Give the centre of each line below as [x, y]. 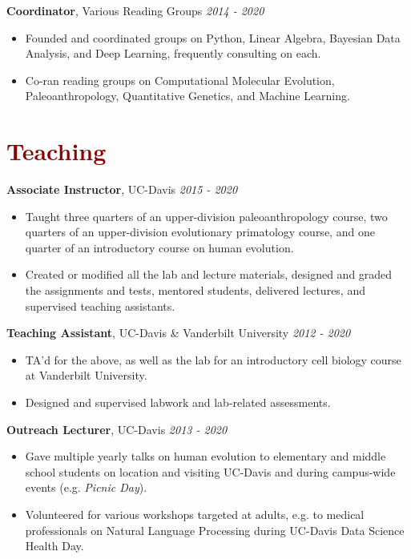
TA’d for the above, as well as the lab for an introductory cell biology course [213, 359]
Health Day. [54, 546]
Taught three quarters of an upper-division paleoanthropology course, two [206, 216]
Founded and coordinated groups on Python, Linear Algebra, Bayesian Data [213, 37]
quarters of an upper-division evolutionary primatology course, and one [200, 232]
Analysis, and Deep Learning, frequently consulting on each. [173, 53]
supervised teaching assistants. [100, 306]
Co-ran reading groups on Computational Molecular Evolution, [180, 80]
